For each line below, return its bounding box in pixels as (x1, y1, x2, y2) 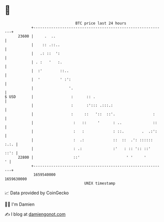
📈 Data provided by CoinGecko (4, 190, 69, 196)
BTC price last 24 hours (75, 21, 126, 26)
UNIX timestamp (84, 180, 116, 186)
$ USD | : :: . (4, 94, 96, 99)
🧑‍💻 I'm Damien (4, 201, 35, 207)
